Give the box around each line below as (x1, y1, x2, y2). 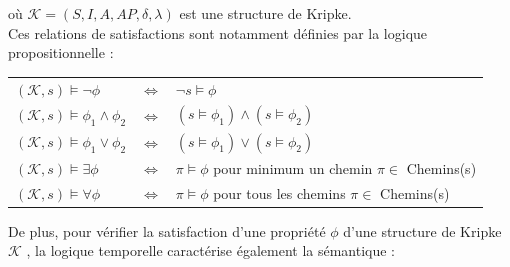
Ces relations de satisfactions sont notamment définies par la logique (8, 22, 428, 43)
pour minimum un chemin (213, 157, 373, 178)
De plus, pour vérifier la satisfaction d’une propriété (8, 220, 326, 241)
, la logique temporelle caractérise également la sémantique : (26, 240, 396, 261)
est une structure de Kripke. (179, 3, 352, 23)
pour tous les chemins (213, 182, 346, 203)
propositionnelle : (8, 42, 114, 63)
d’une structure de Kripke (343, 220, 502, 241)
